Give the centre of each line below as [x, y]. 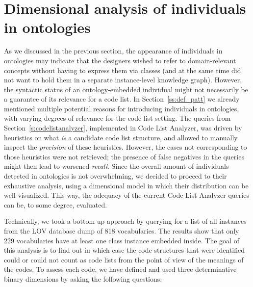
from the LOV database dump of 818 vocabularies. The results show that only [122, 231]
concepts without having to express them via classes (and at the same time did [123, 70]
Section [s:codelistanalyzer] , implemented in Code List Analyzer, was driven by [123, 128]
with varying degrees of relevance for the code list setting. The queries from [117, 118]
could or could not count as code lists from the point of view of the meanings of [124, 259]
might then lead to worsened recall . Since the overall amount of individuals [116, 166]
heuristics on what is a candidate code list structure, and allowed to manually [121, 137]
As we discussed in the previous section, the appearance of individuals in [113, 51]
